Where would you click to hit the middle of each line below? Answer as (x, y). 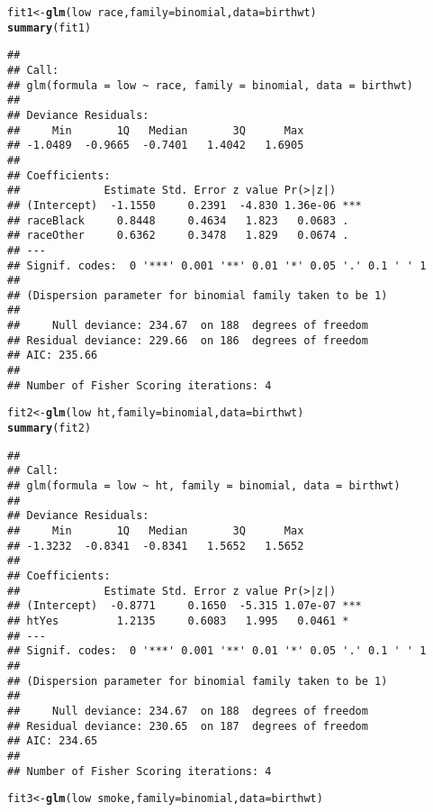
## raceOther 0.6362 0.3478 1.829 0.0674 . (178, 236)
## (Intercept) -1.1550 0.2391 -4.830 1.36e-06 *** (185, 205)
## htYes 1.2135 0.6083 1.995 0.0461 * (178, 620)
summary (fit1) (50, 27)
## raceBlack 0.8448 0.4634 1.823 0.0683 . (178, 220)
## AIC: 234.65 (53, 741)
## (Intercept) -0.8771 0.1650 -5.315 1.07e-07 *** (185, 606)
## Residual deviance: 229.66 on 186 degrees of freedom (188, 340)
